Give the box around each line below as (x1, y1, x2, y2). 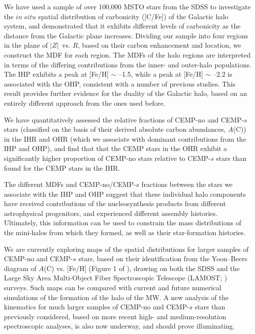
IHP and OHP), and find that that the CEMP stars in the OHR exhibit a (4, 143, 227, 153)
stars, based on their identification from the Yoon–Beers (78, 253, 248, 264)
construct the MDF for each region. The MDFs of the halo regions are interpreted (4, 49, 251, 60)
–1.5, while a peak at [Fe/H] (118, 69, 203, 79)
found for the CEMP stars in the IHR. (4, 162, 120, 173)
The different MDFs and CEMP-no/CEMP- (4, 179, 136, 189)
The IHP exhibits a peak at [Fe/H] (4, 69, 109, 79)
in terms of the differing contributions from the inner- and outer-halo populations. (4, 59, 252, 69)
